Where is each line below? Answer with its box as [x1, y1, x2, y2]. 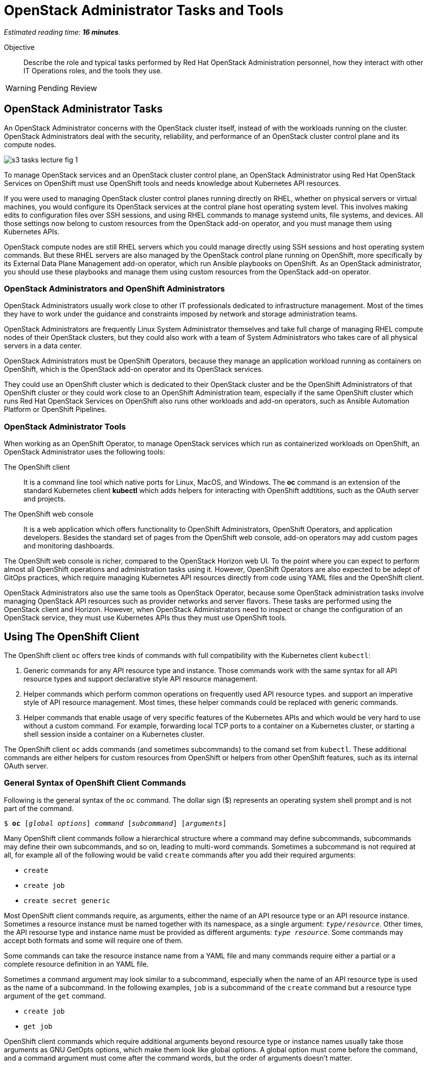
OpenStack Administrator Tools [4, 421, 126, 431]
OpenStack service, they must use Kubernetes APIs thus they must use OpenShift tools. [4, 613, 287, 622]
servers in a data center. [4, 341, 82, 350]
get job [23, 1022, 53, 1030]
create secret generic [23, 896, 111, 905]
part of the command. [4, 804, 74, 813]
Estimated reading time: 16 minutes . [4, 27, 121, 36]
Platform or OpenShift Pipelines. [4, 405, 107, 414]
